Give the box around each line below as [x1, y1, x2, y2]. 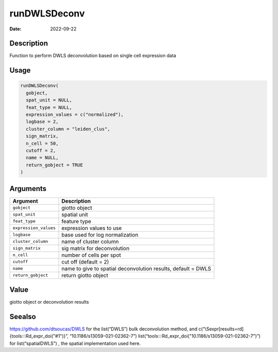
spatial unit [61, 211, 89, 218]
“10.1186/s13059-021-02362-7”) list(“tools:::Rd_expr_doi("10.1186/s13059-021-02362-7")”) [69, 333, 261, 339]
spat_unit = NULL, [26, 97, 72, 103]
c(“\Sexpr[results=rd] [198, 326, 244, 332]
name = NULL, [26, 155, 59, 161]
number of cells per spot [61, 251, 121, 258]
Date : [9, 26, 22, 32]
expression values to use [61, 224, 122, 232]
